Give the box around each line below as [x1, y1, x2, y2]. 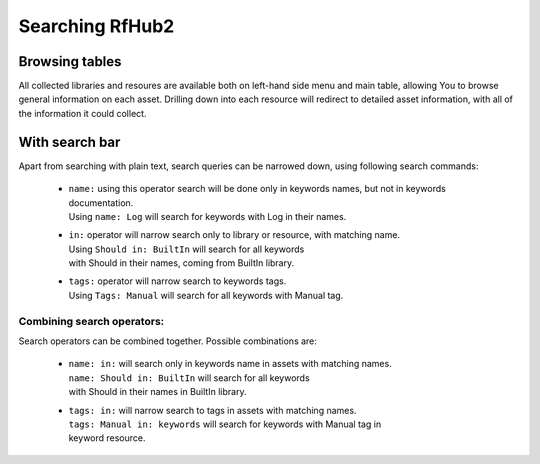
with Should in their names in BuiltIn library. [68, 386, 247, 398]
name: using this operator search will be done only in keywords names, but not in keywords [68, 183, 447, 195]
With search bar [18, 133, 121, 150]
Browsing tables [18, 53, 122, 70]
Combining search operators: [18, 314, 165, 328]
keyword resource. [68, 432, 146, 444]
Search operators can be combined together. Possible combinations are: [18, 335, 317, 347]
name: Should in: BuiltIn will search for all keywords [68, 371, 310, 384]
